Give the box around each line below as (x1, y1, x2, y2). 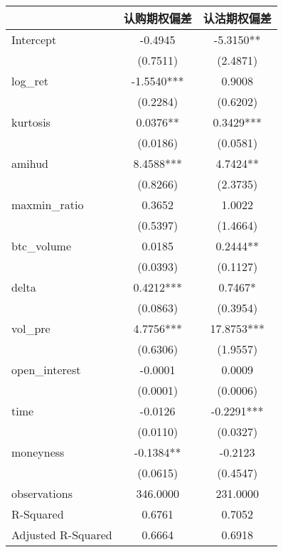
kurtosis (11, 114, 50, 130)
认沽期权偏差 (203, 10, 272, 26)
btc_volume (11, 238, 72, 254)
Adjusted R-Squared (11, 526, 112, 543)
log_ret (11, 73, 49, 89)
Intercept (11, 31, 57, 48)
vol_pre (11, 320, 50, 336)
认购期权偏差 (123, 10, 192, 26)
